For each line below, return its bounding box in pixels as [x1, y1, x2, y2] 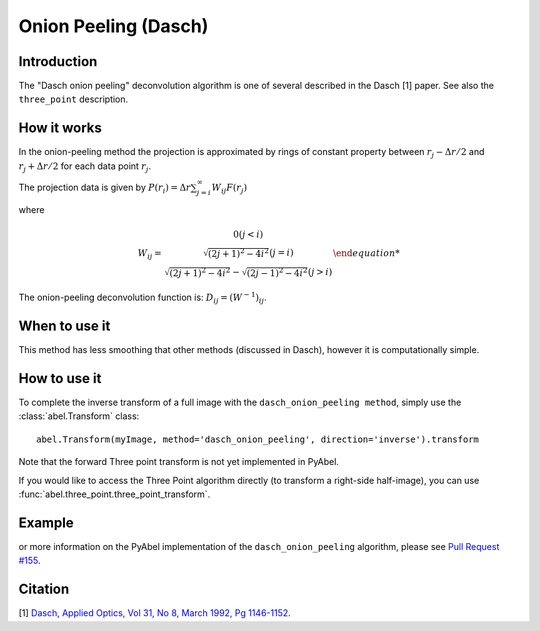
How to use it [18, 370, 102, 387]
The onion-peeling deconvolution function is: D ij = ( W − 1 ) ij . [18, 290, 267, 306]
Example [18, 514, 74, 531]
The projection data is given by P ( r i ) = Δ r [18, 181, 191, 195]
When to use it [18, 318, 111, 335]
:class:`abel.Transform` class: [18, 410, 140, 422]
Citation [18, 581, 70, 598]
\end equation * [333, 248, 400, 259]
